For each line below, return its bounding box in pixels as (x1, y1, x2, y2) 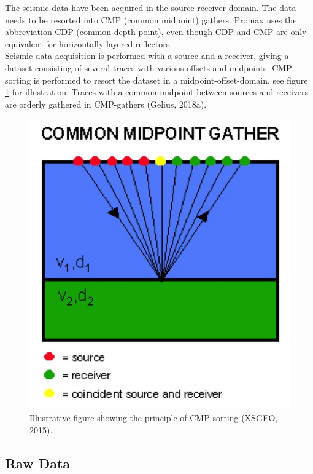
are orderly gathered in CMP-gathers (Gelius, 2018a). (5, 97, 207, 110)
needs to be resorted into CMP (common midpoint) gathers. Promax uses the (5, 13, 297, 26)
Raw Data (5, 453, 71, 472)
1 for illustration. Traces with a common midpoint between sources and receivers (5, 85, 309, 98)
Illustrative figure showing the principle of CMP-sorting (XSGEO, (29, 411, 278, 424)
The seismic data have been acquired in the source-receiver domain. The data (5, 1, 296, 14)
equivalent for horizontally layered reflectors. (5, 37, 172, 50)
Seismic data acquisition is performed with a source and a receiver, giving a (5, 49, 289, 62)
